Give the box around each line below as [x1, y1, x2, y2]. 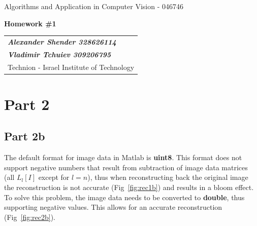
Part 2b [4, 128, 45, 144]
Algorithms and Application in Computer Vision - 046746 [4, 1, 183, 11]
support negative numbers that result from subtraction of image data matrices [4, 162, 248, 172]
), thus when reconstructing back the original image [87, 172, 248, 182]
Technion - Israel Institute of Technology [8, 61, 135, 72]
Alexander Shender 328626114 [8, 36, 116, 47]
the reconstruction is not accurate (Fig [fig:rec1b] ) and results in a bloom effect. [4, 182, 254, 193]
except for [38, 172, 70, 182]
